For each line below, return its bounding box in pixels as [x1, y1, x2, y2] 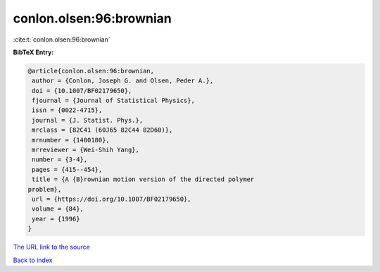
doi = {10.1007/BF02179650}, [32, 87, 132, 94]
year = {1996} [32, 215, 80, 223]
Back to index [13, 256, 53, 264]
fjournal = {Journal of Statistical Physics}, [32, 97, 195, 105]
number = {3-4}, [32, 156, 88, 163]
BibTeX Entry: [13, 48, 54, 56]
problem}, [27, 185, 62, 193]
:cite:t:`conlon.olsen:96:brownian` [13, 35, 110, 44]
